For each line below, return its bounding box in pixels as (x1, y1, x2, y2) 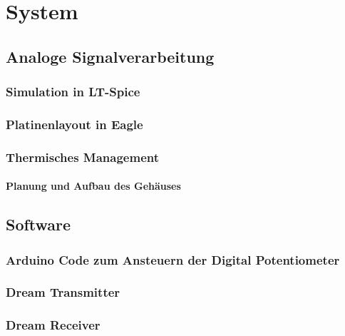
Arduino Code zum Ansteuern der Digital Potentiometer (6, 250, 340, 268)
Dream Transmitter (6, 283, 120, 301)
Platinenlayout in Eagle (6, 115, 143, 133)
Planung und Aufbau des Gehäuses (6, 178, 181, 193)
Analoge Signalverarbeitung (6, 45, 215, 67)
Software (6, 213, 71, 235)
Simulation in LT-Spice (6, 83, 140, 101)
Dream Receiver (6, 316, 101, 334)
